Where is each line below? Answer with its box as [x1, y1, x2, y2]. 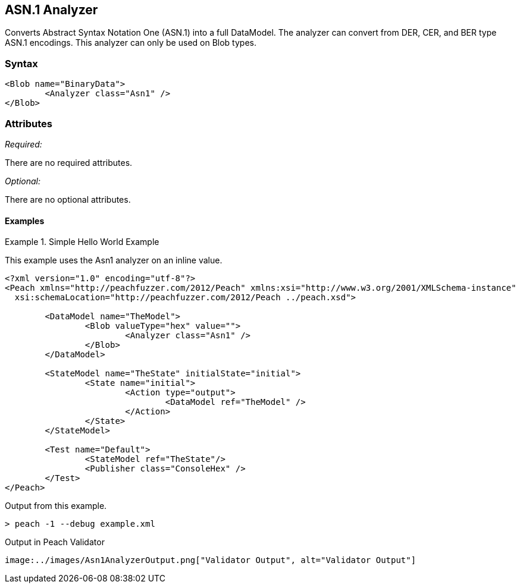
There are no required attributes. [5, 157, 133, 168]
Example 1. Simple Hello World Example [5, 237, 159, 247]
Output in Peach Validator [5, 537, 105, 548]
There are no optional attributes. [5, 194, 131, 205]
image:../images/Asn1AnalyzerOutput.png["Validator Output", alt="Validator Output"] [5, 555, 416, 565]
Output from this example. [5, 501, 107, 511]
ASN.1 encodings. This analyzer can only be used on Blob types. [5, 37, 256, 48]
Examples [5, 215, 45, 226]
